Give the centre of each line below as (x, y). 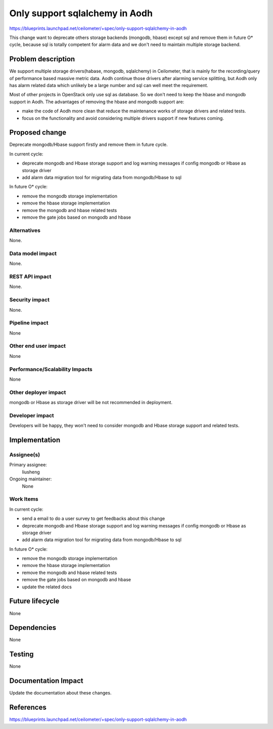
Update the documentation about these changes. (60, 693)
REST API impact (30, 277)
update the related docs (47, 587)
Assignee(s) (25, 455)
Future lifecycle (34, 601)
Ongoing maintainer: (31, 479)
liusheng (31, 472)
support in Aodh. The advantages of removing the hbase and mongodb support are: (97, 102)
